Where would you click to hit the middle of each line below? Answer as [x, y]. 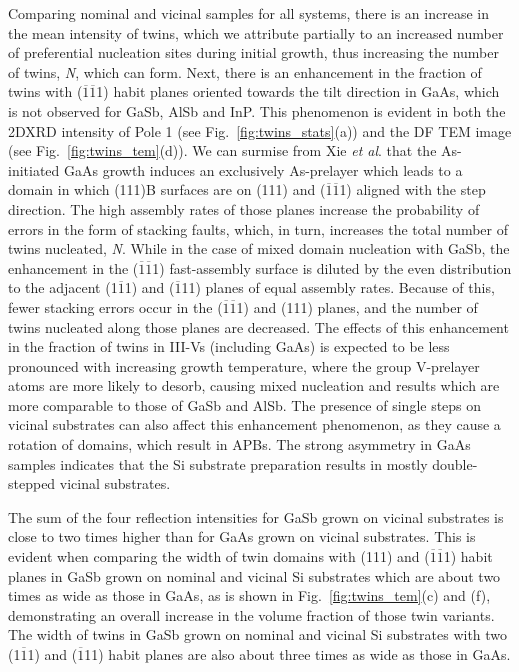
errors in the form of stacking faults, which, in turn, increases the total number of [258, 228]
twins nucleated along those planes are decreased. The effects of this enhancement [258, 326]
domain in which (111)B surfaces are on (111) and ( [167, 189]
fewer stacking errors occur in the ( [115, 306]
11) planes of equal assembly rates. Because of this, [338, 287]
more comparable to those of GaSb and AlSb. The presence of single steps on [245, 404]
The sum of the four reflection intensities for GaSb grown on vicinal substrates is [256, 516]
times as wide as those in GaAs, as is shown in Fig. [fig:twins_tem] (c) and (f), [249, 595]
